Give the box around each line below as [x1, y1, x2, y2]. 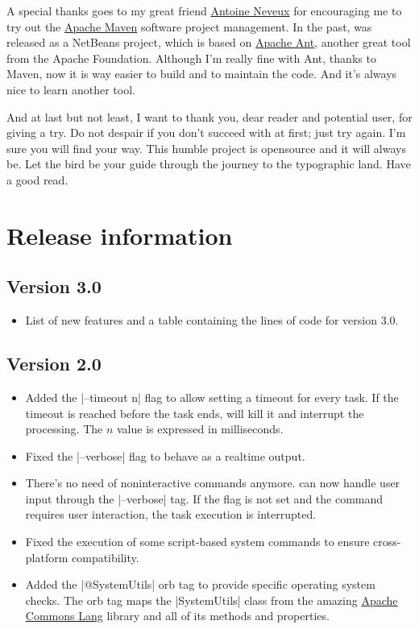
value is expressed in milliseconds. [117, 420, 284, 437]
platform [25, 548, 68, 565]
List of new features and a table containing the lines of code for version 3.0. [25, 312, 399, 329]
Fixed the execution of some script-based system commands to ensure [25, 533, 370, 550]
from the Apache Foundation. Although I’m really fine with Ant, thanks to [6, 49, 376, 66]
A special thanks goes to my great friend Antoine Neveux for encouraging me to [6, 2, 402, 19]
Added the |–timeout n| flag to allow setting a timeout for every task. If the [25, 388, 399, 405]
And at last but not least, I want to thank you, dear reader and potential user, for [6, 108, 413, 125]
